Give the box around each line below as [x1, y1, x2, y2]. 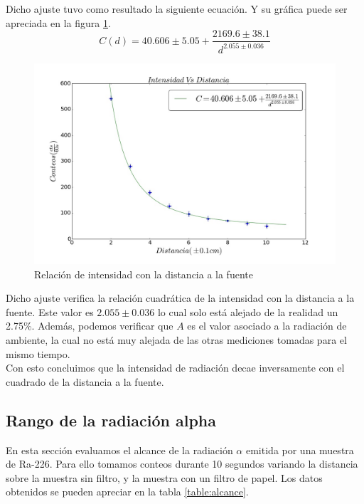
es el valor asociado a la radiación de [187, 318, 347, 333]
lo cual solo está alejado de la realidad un [157, 304, 338, 319]
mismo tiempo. [6, 346, 70, 361]
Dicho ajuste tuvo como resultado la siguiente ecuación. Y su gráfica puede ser [6, 1, 348, 16]
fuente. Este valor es [6, 304, 94, 319]
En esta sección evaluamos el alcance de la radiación [6, 442, 233, 457]
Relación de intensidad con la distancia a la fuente [34, 266, 253, 281]
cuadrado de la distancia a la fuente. [6, 374, 164, 389]
